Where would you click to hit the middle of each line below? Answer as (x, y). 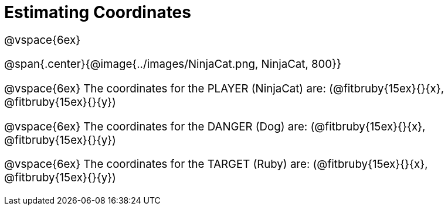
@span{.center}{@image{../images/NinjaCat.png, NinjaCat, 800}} (173, 64)
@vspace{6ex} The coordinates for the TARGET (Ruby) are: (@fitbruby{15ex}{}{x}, (216, 164)
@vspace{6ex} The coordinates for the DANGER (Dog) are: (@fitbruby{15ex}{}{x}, (215, 126)
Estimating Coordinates (98, 12)
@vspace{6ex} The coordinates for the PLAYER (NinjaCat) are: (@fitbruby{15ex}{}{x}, (224, 89)
